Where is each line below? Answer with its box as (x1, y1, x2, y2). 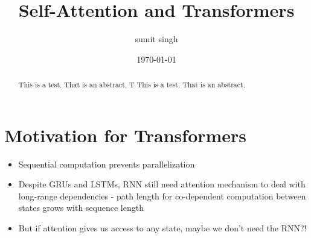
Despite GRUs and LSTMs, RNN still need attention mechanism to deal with (18, 178, 306, 190)
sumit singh (135, 33, 178, 45)
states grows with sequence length (18, 201, 144, 214)
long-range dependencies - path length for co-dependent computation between (18, 189, 306, 202)
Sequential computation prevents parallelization (18, 157, 195, 170)
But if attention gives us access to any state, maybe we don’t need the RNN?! (18, 222, 307, 234)
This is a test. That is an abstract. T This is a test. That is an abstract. (18, 80, 246, 90)
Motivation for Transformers (4, 122, 247, 147)
